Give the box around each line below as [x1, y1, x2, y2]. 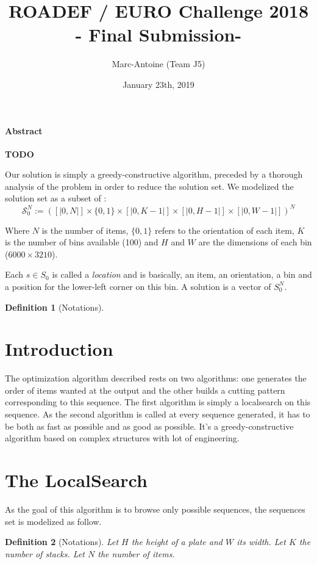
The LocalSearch [5, 468, 148, 493]
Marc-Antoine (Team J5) [112, 57, 205, 70]
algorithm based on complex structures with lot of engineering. [5, 432, 240, 444]
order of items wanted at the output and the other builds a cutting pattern [5, 383, 285, 396]
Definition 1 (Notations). [5, 300, 104, 313]
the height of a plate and [131, 535, 223, 548]
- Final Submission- [75, 22, 242, 47]
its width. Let [237, 535, 286, 548]
